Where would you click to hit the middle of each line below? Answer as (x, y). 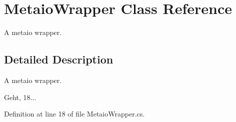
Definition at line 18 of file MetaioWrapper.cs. (74, 114)
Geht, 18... (20, 97)
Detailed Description (59, 59)
